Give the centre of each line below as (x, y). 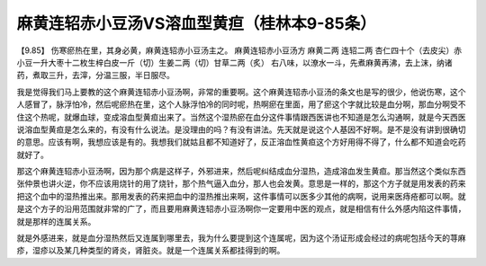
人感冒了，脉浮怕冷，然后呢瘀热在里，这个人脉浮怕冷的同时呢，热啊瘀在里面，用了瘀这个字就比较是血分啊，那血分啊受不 (241, 104)
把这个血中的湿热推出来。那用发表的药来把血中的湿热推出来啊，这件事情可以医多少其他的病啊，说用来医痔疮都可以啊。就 (241, 196)
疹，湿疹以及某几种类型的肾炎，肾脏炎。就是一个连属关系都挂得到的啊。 (151, 251)
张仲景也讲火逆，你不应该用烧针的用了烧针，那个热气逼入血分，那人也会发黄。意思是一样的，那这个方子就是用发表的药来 (241, 183)
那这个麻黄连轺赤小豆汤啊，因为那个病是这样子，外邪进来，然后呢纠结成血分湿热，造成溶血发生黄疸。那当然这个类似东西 (241, 172)
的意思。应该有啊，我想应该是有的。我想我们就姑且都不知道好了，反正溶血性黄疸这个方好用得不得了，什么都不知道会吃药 (241, 142)
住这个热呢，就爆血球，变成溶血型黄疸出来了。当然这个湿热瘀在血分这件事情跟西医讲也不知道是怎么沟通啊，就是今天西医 (241, 117)
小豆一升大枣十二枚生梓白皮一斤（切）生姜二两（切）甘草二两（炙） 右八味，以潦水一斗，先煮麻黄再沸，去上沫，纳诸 (234, 62)
